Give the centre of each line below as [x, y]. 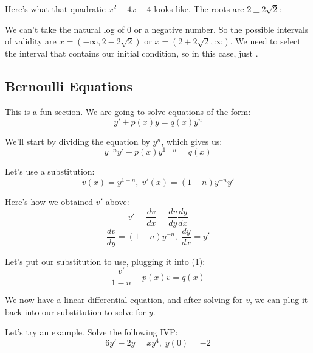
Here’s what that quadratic [55, 9]
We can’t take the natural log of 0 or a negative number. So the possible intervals [157, 29]
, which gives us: [192, 141]
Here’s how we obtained [49, 201]
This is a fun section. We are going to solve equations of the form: [128, 111]
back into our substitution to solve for [76, 311]
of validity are [31, 41]
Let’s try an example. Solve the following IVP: [91, 332]
